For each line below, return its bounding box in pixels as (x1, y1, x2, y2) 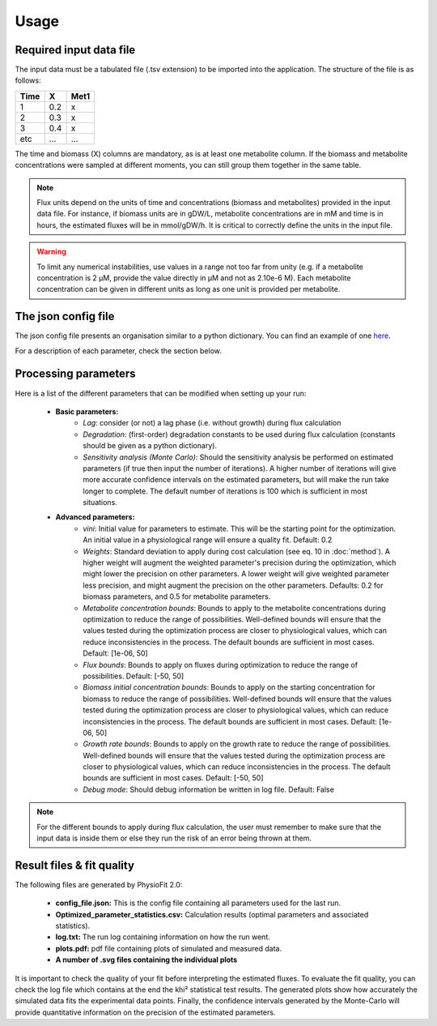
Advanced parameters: (55, 512, 135, 522)
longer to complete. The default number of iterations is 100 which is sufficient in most (83, 486, 368, 496)
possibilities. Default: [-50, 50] (83, 671, 185, 681)
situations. (83, 498, 117, 507)
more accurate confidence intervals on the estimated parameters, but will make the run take (83, 475, 390, 485)
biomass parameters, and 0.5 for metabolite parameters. (83, 592, 271, 601)
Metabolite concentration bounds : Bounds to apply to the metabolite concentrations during (83, 603, 386, 613)
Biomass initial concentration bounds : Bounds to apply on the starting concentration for (83, 682, 375, 692)
